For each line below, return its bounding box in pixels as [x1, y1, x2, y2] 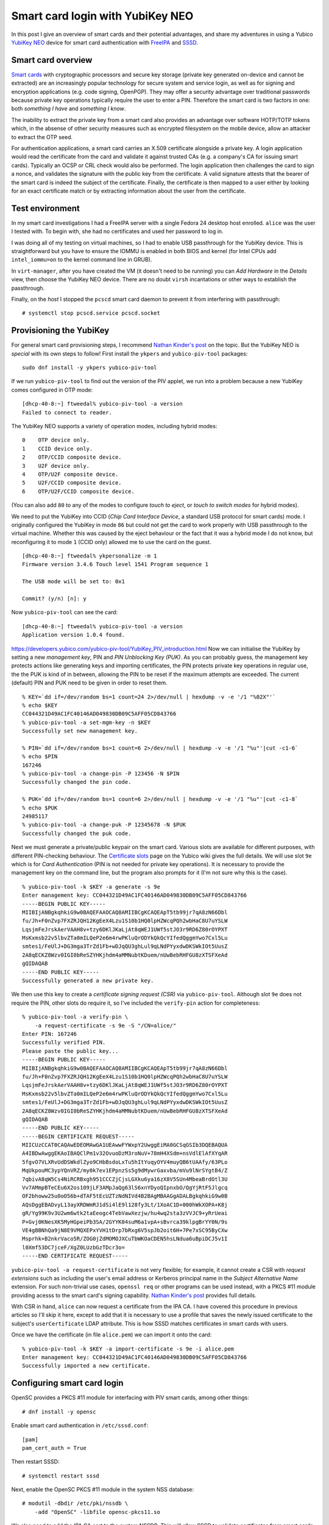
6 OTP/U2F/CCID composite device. [22, 488, 135, 495]
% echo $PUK [22, 804, 58, 811]
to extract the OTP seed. [11, 133, 73, 140]
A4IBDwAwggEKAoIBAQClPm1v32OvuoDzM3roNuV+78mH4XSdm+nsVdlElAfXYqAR [22, 1150, 228, 1157]
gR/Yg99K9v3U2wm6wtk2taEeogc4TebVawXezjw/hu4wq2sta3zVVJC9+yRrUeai [22, 1210, 228, 1217]
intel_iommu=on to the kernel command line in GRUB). [11, 256, 152, 264]
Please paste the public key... [22, 1047, 119, 1055]
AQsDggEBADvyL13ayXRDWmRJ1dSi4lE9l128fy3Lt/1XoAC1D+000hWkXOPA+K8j [22, 1201, 228, 1208]
